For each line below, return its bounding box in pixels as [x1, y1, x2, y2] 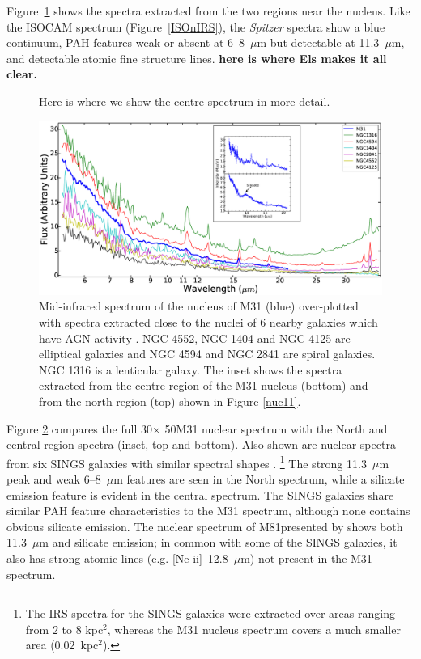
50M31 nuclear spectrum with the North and [164, 420, 388, 437]
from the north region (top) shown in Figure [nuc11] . [39, 393, 301, 410]
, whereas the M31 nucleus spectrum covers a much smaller [107, 620, 401, 637]
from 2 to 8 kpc [25, 620, 104, 637]
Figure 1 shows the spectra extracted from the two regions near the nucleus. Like [6, 2, 410, 19]
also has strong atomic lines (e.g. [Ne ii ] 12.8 [6, 550, 228, 567]
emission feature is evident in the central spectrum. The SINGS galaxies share [6, 486, 394, 503]
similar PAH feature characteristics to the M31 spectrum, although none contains [6, 502, 410, 519]
